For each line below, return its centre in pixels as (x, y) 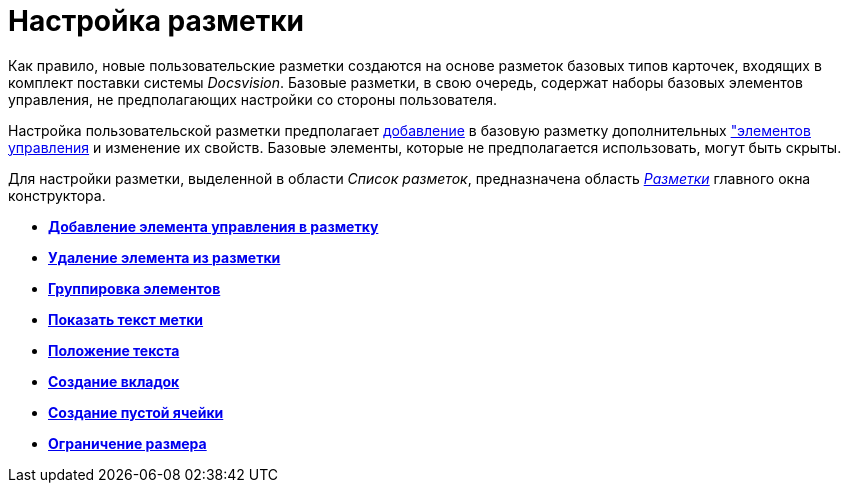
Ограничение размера (127, 443)
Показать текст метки (126, 319)
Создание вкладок (114, 381)
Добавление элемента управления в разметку (213, 226)
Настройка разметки (156, 21)
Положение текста (114, 350)
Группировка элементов (134, 288)
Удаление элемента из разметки (164, 257)
